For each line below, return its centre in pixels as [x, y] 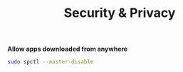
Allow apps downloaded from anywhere [68, 49]
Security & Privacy [120, 13]
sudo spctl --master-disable [51, 62]
